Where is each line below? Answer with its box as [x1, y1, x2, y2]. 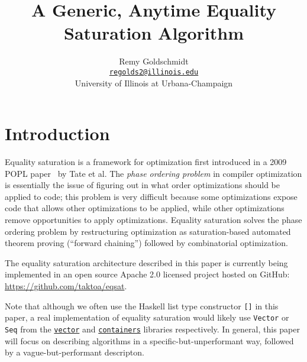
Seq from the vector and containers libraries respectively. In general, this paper [5, 322, 300, 335]
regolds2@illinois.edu [109, 67, 199, 76]
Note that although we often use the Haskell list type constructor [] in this [5, 299, 279, 312]
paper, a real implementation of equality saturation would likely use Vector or [5, 311, 289, 324]
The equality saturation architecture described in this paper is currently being [5, 256, 288, 269]
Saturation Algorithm [64, 21, 244, 45]
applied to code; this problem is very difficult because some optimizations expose [5, 190, 298, 202]
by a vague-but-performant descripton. [5, 346, 144, 358]
